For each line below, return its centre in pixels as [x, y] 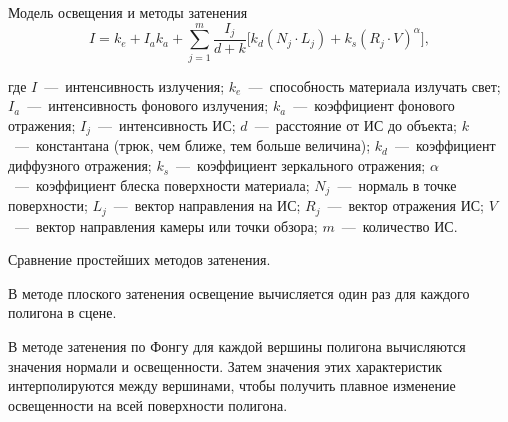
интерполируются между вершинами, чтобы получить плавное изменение [232, 385]
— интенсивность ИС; [166, 125]
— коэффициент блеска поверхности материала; [162, 184]
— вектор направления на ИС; [207, 205]
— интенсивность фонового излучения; [148, 105]
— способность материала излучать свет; [374, 85]
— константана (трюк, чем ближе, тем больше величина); [192, 145]
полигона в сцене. [62, 312]
